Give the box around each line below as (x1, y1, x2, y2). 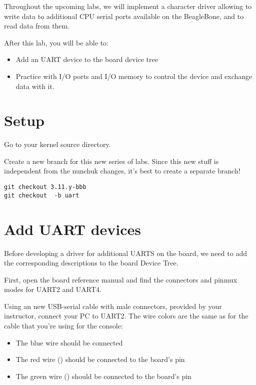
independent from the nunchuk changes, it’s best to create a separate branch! (4, 165, 240, 176)
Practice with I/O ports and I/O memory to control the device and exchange (15, 70, 252, 81)
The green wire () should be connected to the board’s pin (15, 370, 191, 381)
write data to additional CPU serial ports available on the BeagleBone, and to (4, 10, 244, 21)
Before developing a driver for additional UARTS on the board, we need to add (4, 247, 247, 258)
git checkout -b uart (4, 191, 79, 199)
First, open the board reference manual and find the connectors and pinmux (4, 274, 237, 284)
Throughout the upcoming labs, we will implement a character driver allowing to (4, 1, 252, 11)
